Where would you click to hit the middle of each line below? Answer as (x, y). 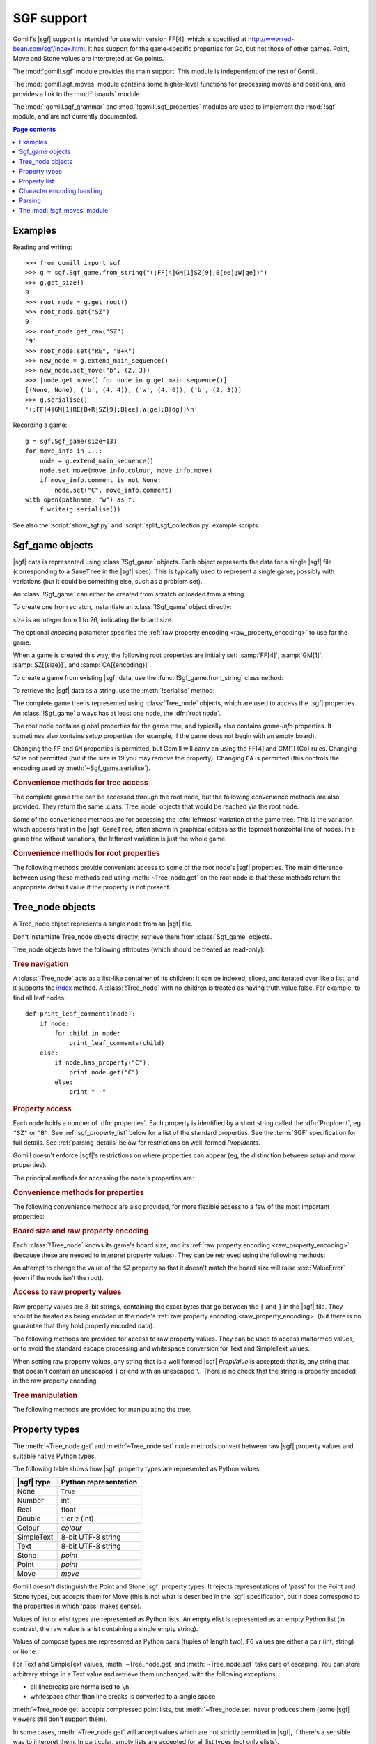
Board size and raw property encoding (81, 1231)
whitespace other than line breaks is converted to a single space (123, 1697)
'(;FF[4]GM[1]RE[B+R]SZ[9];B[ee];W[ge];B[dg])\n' (112, 409)
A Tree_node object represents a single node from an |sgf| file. (103, 924)
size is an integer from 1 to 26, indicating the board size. (93, 619)
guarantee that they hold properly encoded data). (84, 1326)
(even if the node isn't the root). (58, 1277)
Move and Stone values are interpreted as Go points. (88, 59)
